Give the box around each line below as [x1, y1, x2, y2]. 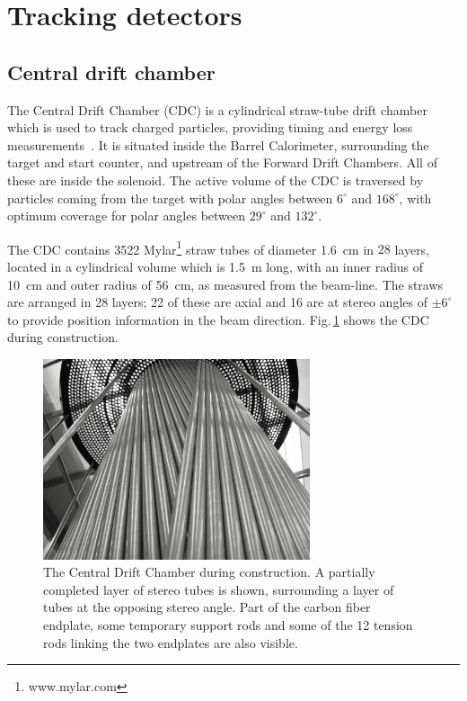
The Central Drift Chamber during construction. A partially [43, 562, 375, 581]
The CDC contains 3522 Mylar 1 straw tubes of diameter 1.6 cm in [7, 237, 374, 258]
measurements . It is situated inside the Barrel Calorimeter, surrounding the [7, 135, 429, 154]
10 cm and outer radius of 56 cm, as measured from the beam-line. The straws [7, 274, 444, 293]
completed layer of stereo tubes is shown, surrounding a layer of [43, 580, 394, 598]
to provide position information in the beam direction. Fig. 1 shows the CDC [7, 310, 429, 328]
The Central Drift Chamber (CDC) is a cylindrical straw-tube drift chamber [7, 100, 427, 119]
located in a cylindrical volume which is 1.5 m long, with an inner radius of [7, 256, 424, 275]
